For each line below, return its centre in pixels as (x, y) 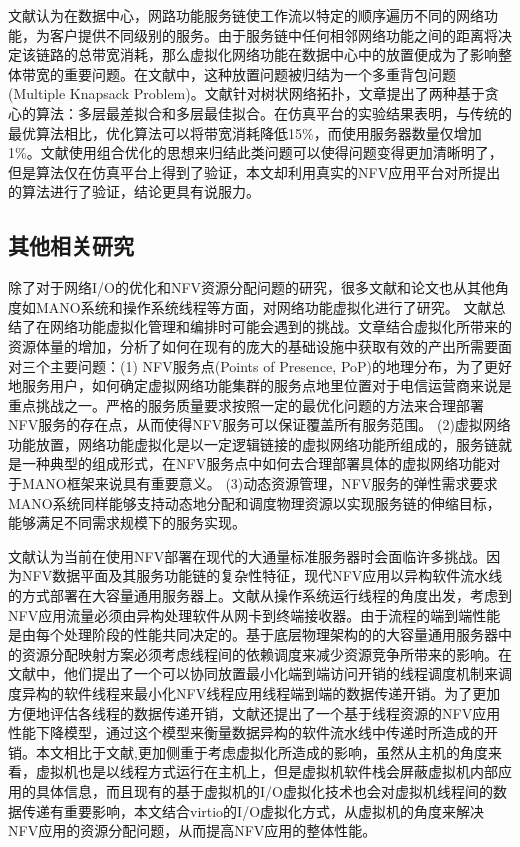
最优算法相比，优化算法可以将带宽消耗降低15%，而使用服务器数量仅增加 (245, 132)
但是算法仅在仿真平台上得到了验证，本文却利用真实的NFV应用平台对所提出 (254, 171)
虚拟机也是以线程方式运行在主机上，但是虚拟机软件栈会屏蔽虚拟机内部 (266, 771)
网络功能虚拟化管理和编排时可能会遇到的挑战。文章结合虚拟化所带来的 (280, 326)
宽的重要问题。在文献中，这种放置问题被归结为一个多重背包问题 (245, 73)
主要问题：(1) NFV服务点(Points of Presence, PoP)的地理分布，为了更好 (280, 365)
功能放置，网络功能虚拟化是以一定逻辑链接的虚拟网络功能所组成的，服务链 (253, 443)
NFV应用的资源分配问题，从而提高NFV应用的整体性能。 (192, 830)
